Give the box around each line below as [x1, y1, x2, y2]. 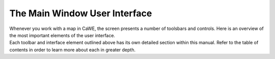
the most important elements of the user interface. [9, 32, 116, 38]
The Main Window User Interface [9, 8, 152, 19]
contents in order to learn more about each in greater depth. [9, 46, 136, 53]
